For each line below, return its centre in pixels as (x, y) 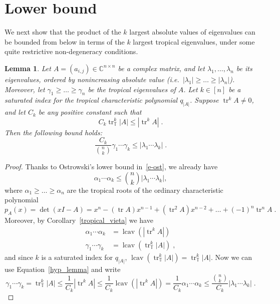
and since (19, 257)
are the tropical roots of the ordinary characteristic (145, 190)
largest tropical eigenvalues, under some (194, 41)
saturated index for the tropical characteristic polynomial (91, 100)
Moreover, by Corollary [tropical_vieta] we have (79, 220)
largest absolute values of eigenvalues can (192, 32)
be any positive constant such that (90, 112)
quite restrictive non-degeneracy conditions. (71, 51)
